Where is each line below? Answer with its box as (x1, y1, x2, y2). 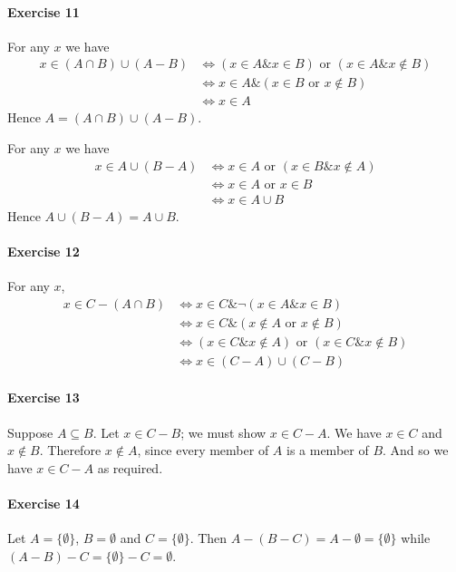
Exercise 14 (7, 494, 80, 513)
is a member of (286, 441, 369, 460)
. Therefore (39, 441, 102, 460)
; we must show (180, 422, 267, 441)
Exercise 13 (7, 388, 80, 407)
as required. (97, 458, 163, 477)
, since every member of (137, 441, 269, 460)
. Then (189, 528, 228, 548)
